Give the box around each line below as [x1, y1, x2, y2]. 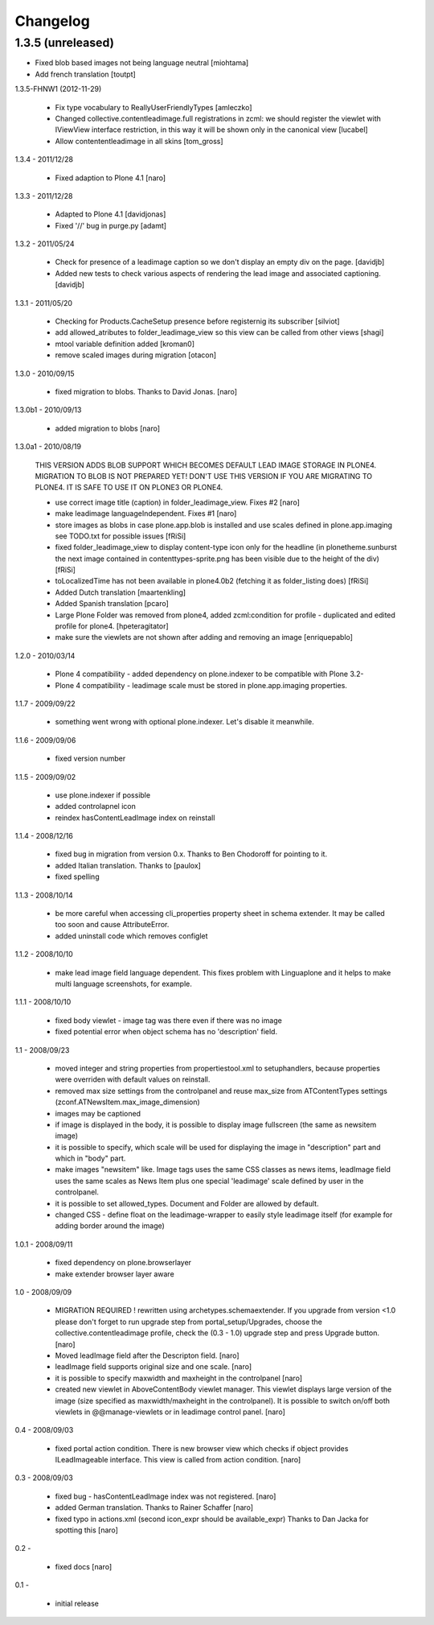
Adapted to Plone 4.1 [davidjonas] [55, 209, 166, 219]
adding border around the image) [55, 1221, 165, 1231]
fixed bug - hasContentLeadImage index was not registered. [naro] [55, 1491, 276, 1501]
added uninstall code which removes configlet [55, 930, 208, 941]
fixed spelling [55, 872, 100, 881]
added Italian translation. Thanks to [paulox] [55, 860, 201, 870]
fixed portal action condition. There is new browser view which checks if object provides [55, 1443, 349, 1453]
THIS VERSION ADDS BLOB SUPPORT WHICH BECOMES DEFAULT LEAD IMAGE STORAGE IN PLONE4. [35, 460, 377, 470]
